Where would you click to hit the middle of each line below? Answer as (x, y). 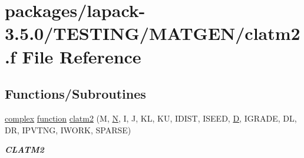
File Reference (82, 56)
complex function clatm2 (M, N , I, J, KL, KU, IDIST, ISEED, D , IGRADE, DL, (151, 118)
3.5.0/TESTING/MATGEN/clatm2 (153, 33)
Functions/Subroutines (75, 94)
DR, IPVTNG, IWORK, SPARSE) (68, 130)
